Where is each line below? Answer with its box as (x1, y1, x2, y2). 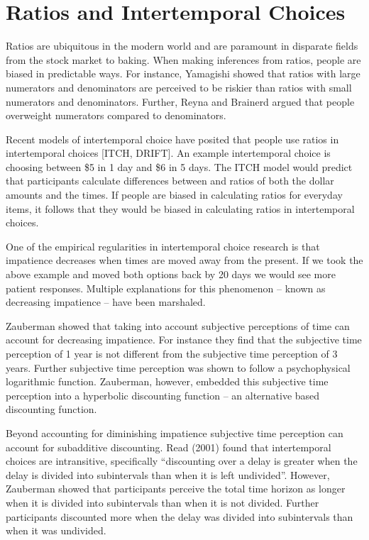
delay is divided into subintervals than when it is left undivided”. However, (6, 467, 330, 482)
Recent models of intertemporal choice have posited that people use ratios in (6, 131, 339, 146)
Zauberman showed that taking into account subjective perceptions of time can (6, 318, 350, 333)
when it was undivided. (6, 523, 106, 538)
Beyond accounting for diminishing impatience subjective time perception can (6, 425, 343, 440)
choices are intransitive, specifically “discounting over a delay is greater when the (6, 453, 358, 468)
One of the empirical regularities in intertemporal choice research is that (6, 238, 320, 253)
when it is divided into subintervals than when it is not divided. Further (6, 495, 319, 509)
